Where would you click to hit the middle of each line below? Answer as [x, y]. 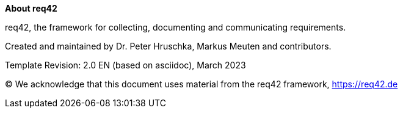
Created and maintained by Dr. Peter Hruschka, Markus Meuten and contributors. [168, 46]
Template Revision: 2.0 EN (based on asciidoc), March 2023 [125, 65]
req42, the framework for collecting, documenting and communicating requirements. [176, 27]
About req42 [31, 8]
